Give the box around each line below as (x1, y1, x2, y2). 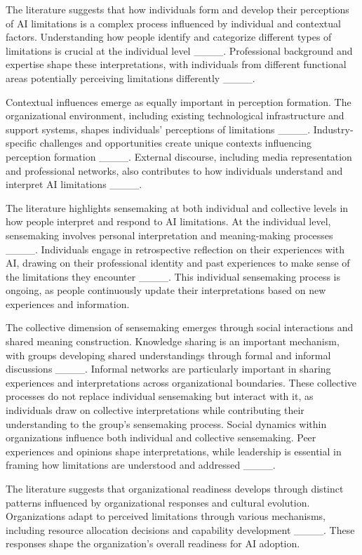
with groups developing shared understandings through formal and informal (6, 347, 331, 362)
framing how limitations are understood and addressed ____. (6, 457, 276, 472)
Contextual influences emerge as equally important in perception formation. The (6, 94, 351, 109)
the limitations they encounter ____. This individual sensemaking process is (6, 269, 341, 283)
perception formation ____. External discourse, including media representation (6, 149, 352, 163)
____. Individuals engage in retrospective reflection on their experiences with (6, 241, 345, 256)
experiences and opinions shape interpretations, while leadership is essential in (6, 443, 342, 458)
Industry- (313, 121, 354, 136)
